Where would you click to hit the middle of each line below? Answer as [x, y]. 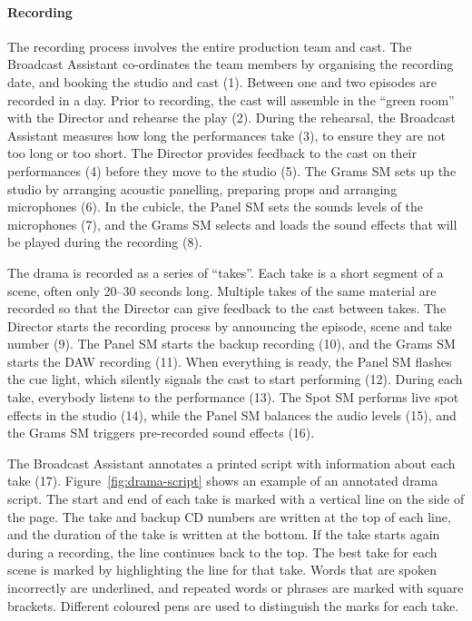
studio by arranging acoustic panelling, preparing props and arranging [202, 188]
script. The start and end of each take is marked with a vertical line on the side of [236, 499]
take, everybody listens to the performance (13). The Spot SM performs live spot [233, 397]
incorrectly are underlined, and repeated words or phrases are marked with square [236, 588]
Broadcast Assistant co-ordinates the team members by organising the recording [231, 64]
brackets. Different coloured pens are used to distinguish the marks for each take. [233, 605]
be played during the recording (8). [105, 242]
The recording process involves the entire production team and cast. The [210, 46]
